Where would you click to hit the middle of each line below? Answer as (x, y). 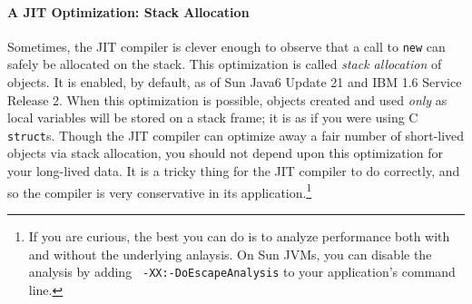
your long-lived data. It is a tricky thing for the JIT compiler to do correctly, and (234, 171)
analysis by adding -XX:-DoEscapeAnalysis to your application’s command (242, 272)
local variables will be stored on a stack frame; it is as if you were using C (213, 118)
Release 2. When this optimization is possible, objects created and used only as (227, 99)
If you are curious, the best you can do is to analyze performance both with (239, 235)
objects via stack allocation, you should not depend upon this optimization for (225, 153)
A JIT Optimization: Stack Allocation (128, 11)
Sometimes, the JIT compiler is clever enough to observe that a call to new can (226, 46)
